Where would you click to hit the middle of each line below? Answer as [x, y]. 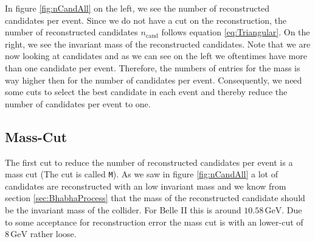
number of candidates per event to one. [78, 103]
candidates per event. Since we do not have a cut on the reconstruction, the [146, 20]
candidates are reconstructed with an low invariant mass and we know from [146, 186]
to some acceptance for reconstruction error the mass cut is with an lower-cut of [154, 222]
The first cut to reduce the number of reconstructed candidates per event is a [149, 162]
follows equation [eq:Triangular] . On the [236, 32]
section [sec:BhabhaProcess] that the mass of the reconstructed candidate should [155, 198]
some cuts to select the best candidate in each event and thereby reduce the [146, 92]
